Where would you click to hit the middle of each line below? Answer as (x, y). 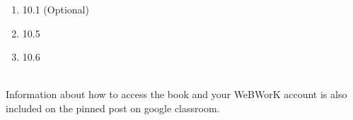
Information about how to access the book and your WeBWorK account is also (176, 94)
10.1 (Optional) (56, 9)
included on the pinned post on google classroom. (113, 108)
